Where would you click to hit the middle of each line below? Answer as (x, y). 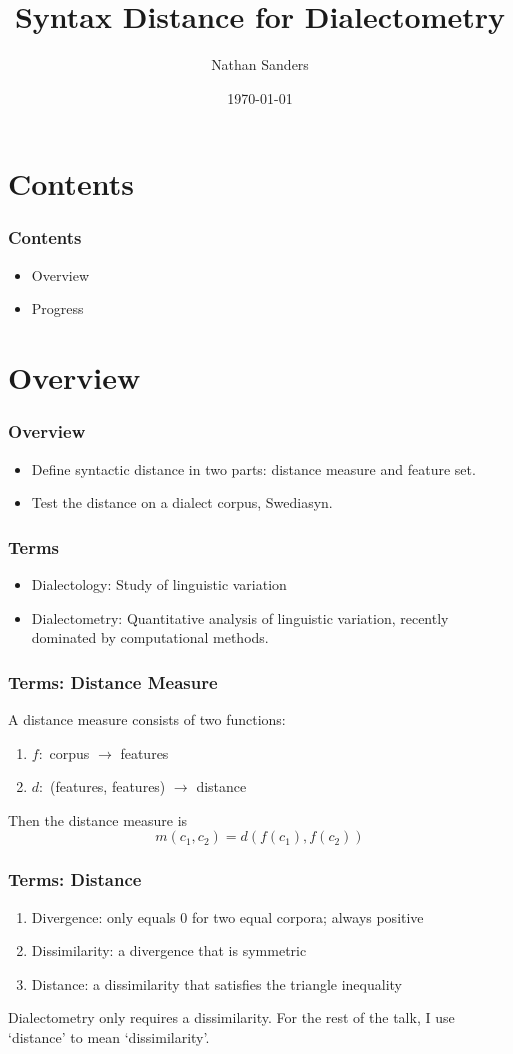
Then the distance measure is (98, 819)
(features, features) (107, 786)
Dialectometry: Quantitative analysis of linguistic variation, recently (240, 617)
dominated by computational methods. (150, 637)
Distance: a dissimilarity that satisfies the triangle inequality (216, 983)
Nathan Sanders (260, 64)
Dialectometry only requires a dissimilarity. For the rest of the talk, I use (231, 1017)
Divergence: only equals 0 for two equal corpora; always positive (227, 916)
